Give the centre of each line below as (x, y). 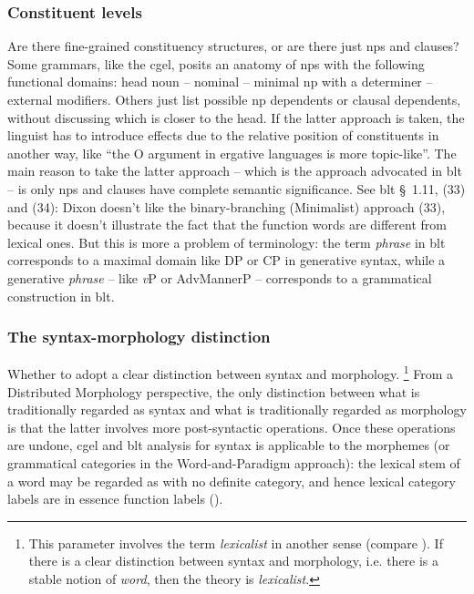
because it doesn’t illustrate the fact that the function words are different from (227, 225)
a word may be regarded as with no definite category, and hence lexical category (232, 481)
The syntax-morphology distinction (139, 337)
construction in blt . (61, 296)
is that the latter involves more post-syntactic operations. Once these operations (232, 427)
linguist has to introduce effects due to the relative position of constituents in (223, 135)
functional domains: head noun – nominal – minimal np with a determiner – (220, 82)
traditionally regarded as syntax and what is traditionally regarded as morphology (237, 410)
